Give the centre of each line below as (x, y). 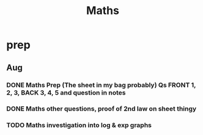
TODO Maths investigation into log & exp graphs (79, 125)
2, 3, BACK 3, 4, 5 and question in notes (66, 92)
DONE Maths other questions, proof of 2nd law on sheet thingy (102, 109)
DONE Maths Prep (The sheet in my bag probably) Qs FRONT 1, (101, 85)
